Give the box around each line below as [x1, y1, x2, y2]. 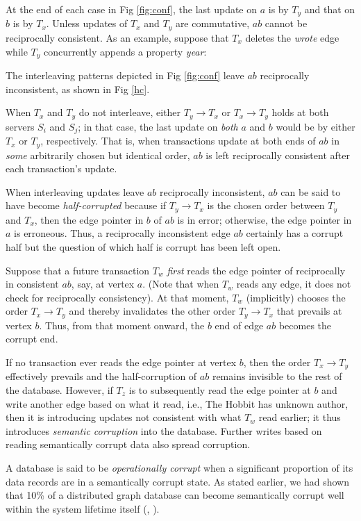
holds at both [271, 105, 329, 119]
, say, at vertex [71, 276, 135, 291]
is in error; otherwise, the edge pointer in [177, 212, 352, 226]
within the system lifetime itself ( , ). [6, 501, 160, 515]
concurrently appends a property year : [44, 44, 207, 58]
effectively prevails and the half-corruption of [6, 369, 197, 383]
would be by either [276, 119, 355, 133]
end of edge [215, 317, 264, 332]
